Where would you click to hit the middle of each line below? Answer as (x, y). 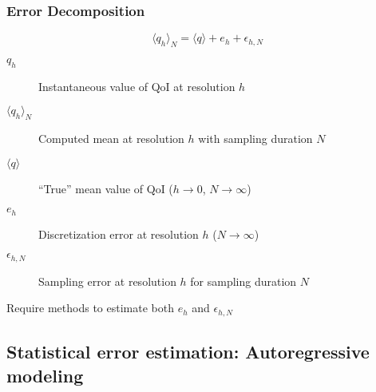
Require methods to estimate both (90, 308)
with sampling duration (255, 139)
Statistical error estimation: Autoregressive (188, 352)
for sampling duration (243, 281)
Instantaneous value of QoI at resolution (137, 86)
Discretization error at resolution (119, 234)
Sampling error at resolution (107, 281)
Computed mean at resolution (111, 139)
